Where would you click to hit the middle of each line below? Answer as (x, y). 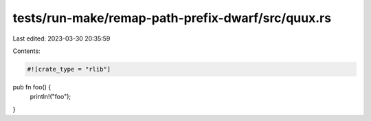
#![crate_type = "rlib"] (69, 69)
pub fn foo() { (32, 87)
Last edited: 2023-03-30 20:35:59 (61, 38)
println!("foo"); (50, 97)
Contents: (26, 51)
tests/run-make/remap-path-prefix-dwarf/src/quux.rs (172, 18)
